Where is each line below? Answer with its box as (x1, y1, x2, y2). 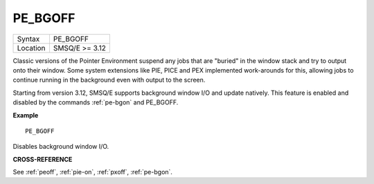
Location (17, 43, 46, 53)
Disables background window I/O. (12, 142, 109, 151)
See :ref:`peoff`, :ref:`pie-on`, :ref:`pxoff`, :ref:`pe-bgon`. (12, 168, 173, 176)
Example (12, 111, 39, 119)
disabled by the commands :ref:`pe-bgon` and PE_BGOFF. (12, 98, 179, 107)
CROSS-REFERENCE (12, 155, 73, 163)
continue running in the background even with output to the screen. (12, 76, 206, 84)
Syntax (17, 34, 40, 44)
